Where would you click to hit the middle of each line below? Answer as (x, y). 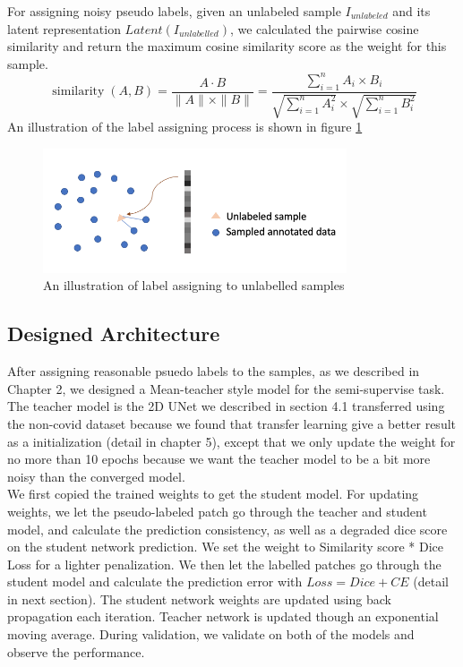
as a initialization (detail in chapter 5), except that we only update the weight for (231, 441)
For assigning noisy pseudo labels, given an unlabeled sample (174, 11)
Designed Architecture (114, 333)
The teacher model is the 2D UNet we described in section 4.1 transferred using (226, 406)
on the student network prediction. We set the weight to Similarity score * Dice (226, 547)
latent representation (64, 28)
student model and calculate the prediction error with (155, 581)
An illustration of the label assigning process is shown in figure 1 (185, 127)
